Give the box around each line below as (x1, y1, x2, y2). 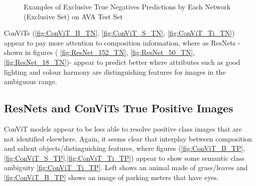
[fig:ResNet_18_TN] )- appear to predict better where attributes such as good (4, 56, 241, 67)
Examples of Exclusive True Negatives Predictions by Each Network (24, 1, 231, 11)
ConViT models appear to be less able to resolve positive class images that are (4, 123, 242, 134)
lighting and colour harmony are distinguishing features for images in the (4, 66, 226, 77)
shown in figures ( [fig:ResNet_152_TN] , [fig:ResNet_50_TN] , (4, 47, 195, 57)
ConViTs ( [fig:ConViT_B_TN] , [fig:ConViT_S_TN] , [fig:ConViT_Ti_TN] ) (4, 28, 235, 38)
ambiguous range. (4, 76, 57, 87)
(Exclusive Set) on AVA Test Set (24, 11, 123, 21)
